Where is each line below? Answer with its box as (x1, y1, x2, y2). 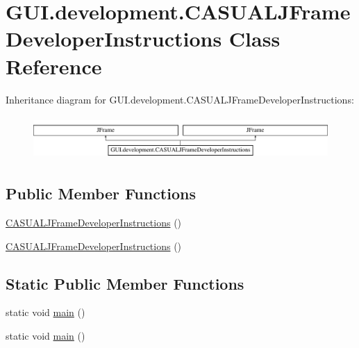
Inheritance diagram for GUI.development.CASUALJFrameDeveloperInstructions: (6, 92, 354, 106)
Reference (6, 51, 102, 80)
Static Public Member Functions (6, 272, 244, 294)
